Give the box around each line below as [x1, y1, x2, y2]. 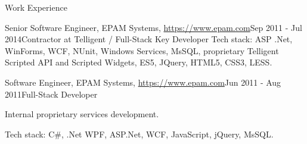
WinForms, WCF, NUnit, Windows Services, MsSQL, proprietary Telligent [5, 44, 279, 57]
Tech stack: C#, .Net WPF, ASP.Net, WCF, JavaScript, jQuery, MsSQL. [5, 127, 274, 140]
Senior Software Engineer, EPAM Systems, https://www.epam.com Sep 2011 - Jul [5, 21, 302, 33]
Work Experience [5, 1, 67, 13]
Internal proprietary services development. [5, 108, 159, 120]
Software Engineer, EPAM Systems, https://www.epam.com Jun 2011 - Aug [5, 76, 281, 88]
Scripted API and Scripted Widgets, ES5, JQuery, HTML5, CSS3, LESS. [5, 56, 272, 68]
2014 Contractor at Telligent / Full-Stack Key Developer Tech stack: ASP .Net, [5, 33, 293, 45]
